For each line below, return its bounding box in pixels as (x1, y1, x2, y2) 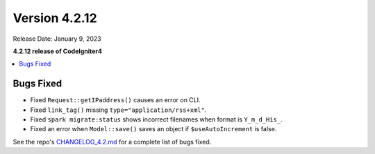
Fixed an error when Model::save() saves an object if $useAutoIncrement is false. (30, 125, 277, 133)
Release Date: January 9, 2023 (12, 35, 101, 43)
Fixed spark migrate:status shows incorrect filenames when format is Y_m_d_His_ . (30, 115, 283, 124)
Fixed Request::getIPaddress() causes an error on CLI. (30, 96, 201, 104)
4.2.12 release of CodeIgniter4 (12, 47, 103, 55)
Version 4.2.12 (12, 10, 97, 26)
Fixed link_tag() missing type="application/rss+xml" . (30, 106, 207, 114)
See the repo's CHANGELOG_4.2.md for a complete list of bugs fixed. (12, 137, 212, 146)
